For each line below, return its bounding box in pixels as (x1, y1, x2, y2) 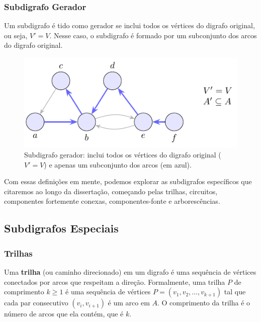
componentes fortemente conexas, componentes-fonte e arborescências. (4, 196, 220, 206)
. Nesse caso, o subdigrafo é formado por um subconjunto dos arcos (49, 30, 257, 40)
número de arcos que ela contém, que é (4, 308, 124, 319)
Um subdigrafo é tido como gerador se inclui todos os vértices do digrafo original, (4, 20, 255, 31)
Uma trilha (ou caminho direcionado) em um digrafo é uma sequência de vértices (4, 267, 256, 277)
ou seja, (4, 30, 28, 40)
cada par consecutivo (4, 297, 68, 308)
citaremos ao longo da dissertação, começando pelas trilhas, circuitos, (4, 186, 218, 196)
